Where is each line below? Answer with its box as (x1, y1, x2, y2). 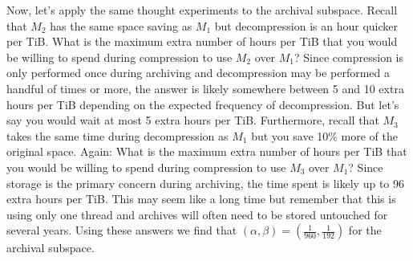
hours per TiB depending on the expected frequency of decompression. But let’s (6, 96, 399, 112)
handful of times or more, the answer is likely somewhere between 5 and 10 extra (6, 80, 404, 96)
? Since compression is (294, 48, 404, 65)
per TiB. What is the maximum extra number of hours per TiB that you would (6, 33, 398, 50)
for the (348, 222, 382, 239)
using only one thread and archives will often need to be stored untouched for (6, 206, 388, 222)
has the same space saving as (50, 17, 192, 34)
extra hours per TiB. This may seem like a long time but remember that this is (6, 190, 396, 207)
